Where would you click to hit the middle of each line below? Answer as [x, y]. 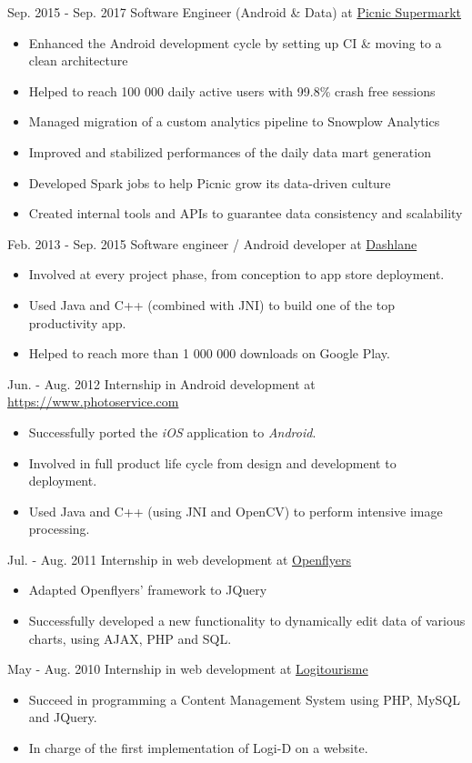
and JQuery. [63, 717]
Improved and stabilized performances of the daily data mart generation [230, 151]
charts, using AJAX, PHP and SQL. [130, 638]
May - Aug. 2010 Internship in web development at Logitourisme [188, 669]
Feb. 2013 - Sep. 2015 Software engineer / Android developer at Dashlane [212, 243]
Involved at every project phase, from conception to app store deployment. [236, 274]
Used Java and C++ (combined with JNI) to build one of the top [211, 304]
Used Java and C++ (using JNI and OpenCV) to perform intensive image [236, 511]
